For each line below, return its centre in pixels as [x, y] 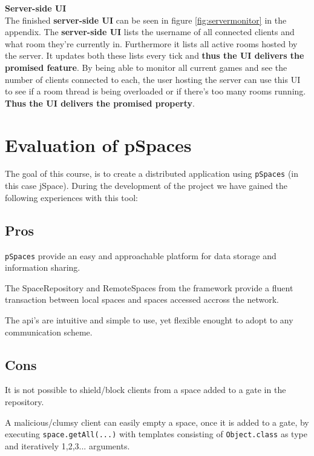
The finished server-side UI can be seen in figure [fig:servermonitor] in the [146, 20]
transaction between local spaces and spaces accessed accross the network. [142, 299]
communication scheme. [49, 332]
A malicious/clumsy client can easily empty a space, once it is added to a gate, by [157, 422]
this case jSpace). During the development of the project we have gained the [146, 186]
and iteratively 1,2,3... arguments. [67, 445]
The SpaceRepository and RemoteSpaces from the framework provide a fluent [149, 287]
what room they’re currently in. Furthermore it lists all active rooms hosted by [151, 43]
